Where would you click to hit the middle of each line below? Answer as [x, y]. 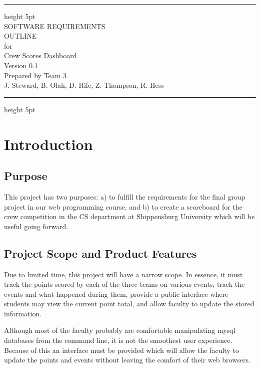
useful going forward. [36, 226]
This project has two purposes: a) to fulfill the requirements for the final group [125, 196]
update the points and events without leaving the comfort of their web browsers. [127, 360]
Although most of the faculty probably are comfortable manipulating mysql [120, 330]
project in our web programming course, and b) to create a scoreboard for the [123, 206]
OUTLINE [20, 36]
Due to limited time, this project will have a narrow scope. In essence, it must [123, 274]
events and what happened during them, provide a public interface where [116, 294]
